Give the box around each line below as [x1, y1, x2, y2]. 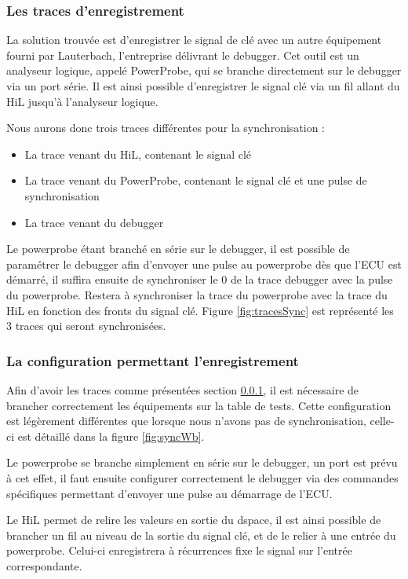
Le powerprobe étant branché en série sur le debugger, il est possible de [6, 240, 350, 257]
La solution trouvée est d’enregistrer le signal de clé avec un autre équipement [6, 31, 382, 48]
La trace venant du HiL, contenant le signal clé [24, 145, 252, 162]
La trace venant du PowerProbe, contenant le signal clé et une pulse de [24, 172, 367, 189]
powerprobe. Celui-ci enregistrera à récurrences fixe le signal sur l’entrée [6, 542, 352, 559]
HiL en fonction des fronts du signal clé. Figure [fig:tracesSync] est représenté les [6, 302, 394, 318]
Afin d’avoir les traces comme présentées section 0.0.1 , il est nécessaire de [6, 381, 359, 398]
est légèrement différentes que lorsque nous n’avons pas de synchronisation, [6, 412, 366, 429]
